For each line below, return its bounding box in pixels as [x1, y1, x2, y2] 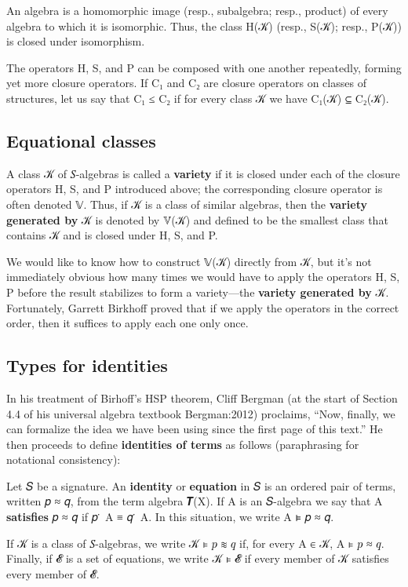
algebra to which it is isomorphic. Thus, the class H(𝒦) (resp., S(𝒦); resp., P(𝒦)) [6, 17, 402, 34]
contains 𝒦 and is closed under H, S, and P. [6, 227, 218, 243]
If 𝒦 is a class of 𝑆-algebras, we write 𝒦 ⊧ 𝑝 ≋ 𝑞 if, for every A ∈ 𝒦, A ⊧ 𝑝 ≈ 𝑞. [6, 534, 384, 551]
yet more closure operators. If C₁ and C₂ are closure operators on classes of [6, 75, 366, 91]
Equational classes [6, 128, 156, 152]
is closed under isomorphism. [6, 33, 145, 49]
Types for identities [6, 353, 168, 377]
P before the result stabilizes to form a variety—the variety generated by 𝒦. [6, 283, 389, 300]
